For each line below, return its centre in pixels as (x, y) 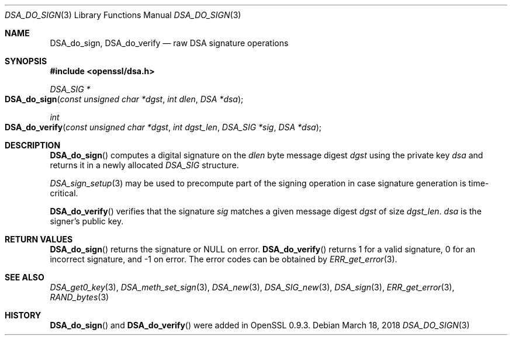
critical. (64, 193)
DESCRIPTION (33, 145)
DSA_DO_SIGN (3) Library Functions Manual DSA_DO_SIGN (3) (123, 15)
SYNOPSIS (26, 61)
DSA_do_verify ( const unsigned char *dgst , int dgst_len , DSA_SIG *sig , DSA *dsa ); (163, 127)
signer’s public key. (87, 221)
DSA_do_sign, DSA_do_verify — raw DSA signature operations (169, 43)
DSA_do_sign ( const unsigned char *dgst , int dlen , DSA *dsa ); (124, 99)
